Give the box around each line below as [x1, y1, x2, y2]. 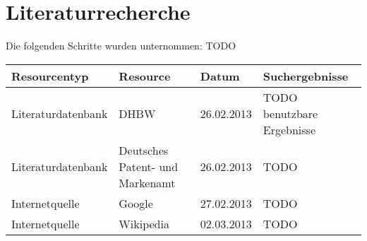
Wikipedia [119, 215, 169, 232]
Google [119, 194, 153, 211]
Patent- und [119, 158, 179, 175]
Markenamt [119, 174, 176, 191]
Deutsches [119, 141, 169, 158]
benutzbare [263, 105, 318, 122]
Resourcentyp [11, 67, 89, 84]
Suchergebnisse [263, 67, 349, 84]
